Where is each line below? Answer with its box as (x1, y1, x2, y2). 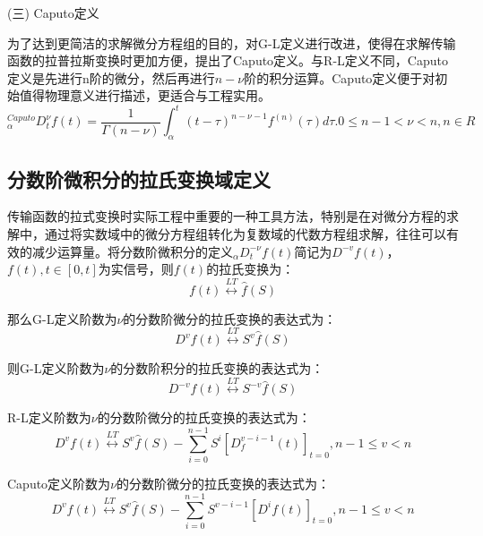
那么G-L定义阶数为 (7, 309, 117, 328)
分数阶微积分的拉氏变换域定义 (7, 165, 271, 192)
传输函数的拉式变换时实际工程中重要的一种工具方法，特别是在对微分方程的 (7, 207, 446, 225)
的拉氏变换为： (206, 259, 295, 278)
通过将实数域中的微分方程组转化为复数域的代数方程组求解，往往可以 (44, 225, 446, 243)
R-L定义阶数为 (7, 408, 91, 427)
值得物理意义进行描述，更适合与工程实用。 (19, 86, 271, 105)
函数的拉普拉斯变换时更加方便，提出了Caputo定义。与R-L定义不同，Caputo (7, 51, 448, 70)
